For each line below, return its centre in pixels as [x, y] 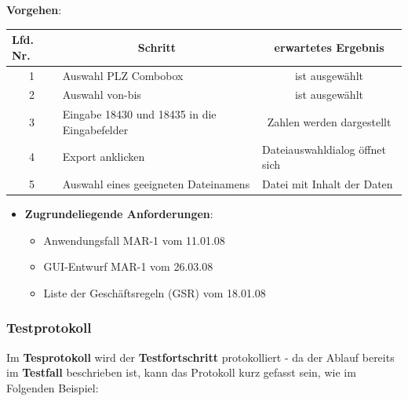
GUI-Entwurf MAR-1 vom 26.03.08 [128, 266]
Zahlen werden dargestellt [329, 122]
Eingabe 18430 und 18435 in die [139, 114]
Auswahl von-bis [102, 95]
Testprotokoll [49, 328]
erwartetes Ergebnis [329, 47]
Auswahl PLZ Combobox [123, 75]
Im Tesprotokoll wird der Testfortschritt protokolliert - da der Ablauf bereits [200, 357]
